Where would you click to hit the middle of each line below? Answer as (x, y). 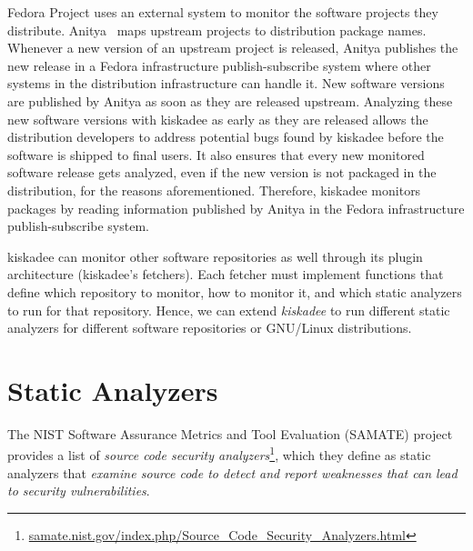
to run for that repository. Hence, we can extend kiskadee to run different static (229, 310)
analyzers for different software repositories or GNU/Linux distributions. (210, 328)
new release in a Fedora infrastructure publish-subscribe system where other (219, 65)
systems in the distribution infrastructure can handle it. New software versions (226, 83)
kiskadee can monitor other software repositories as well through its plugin (215, 256)
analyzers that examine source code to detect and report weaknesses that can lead (232, 472)
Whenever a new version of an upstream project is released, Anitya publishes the (233, 48)
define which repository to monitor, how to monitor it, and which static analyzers (235, 291)
